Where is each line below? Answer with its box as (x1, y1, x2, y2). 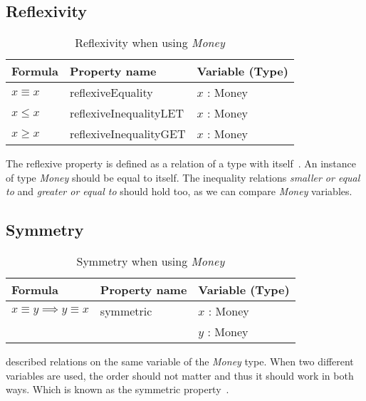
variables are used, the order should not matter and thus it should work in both (6, 368, 354, 382)
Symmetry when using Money (76, 253, 225, 270)
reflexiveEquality (69, 84, 153, 101)
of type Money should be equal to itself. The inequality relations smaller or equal (6, 170, 360, 184)
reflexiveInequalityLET (69, 105, 184, 122)
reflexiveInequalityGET (69, 125, 186, 142)
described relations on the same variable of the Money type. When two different (6, 354, 354, 369)
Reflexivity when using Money (75, 34, 225, 51)
